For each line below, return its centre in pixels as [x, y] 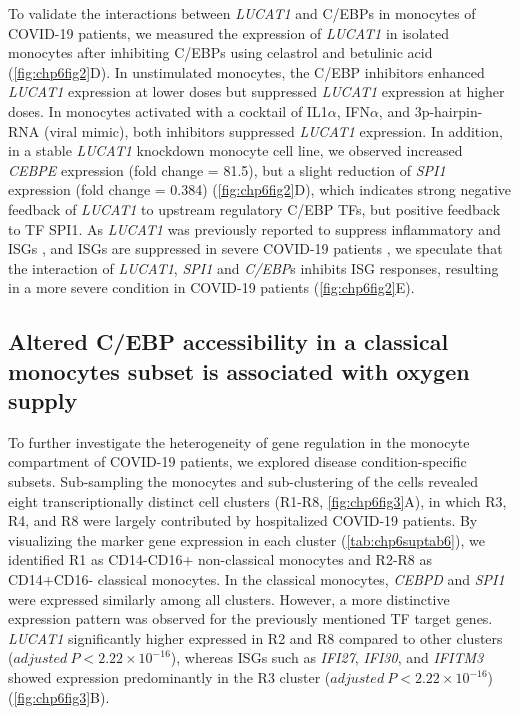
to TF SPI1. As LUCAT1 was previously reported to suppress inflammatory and [254, 228]
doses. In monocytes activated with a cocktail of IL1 [168, 110]
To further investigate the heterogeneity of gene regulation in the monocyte [239, 441]
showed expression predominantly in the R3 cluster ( [169, 677]
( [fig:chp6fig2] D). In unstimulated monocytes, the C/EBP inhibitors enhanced [246, 71]
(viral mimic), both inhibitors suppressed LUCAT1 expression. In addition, [273, 130]
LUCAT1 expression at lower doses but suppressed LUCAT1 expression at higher [256, 91]
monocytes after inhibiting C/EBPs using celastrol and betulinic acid [220, 52]
